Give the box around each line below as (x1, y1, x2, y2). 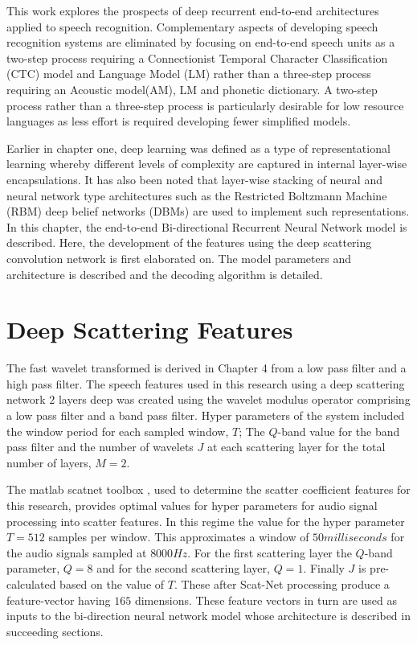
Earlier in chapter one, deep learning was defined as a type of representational (6, 139, 390, 156)
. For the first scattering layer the (187, 544, 352, 561)
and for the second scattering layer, (96, 560, 270, 577)
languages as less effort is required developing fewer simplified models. (6, 113, 351, 129)
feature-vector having (6, 591, 111, 608)
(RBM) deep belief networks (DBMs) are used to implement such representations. (6, 203, 410, 220)
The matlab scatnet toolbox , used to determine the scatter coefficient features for (6, 481, 411, 498)
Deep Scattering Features (6, 313, 293, 346)
